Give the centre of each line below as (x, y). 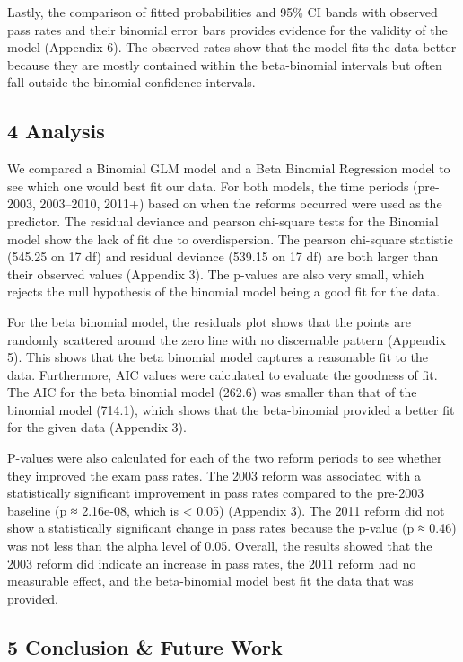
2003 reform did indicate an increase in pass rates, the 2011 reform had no (212, 563)
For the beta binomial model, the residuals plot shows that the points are (209, 321)
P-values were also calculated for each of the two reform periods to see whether (225, 458)
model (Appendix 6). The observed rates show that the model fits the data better (232, 47)
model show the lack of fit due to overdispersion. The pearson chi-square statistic (230, 238)
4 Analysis (56, 131)
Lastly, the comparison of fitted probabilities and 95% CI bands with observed (223, 12)
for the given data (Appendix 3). (97, 427)
